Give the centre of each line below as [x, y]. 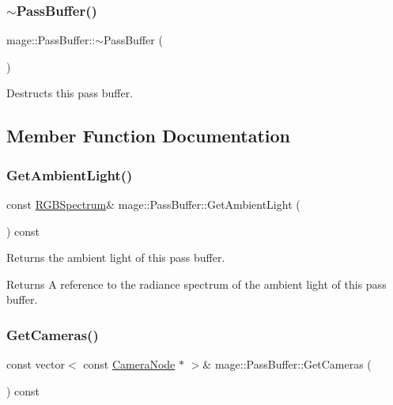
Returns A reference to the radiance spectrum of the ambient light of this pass [196, 284]
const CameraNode [129, 364]
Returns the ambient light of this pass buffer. [116, 257]
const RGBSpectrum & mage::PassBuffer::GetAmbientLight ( [153, 204]
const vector [36, 364]
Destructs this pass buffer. [70, 93]
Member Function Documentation [149, 136]
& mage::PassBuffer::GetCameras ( [287, 364]
